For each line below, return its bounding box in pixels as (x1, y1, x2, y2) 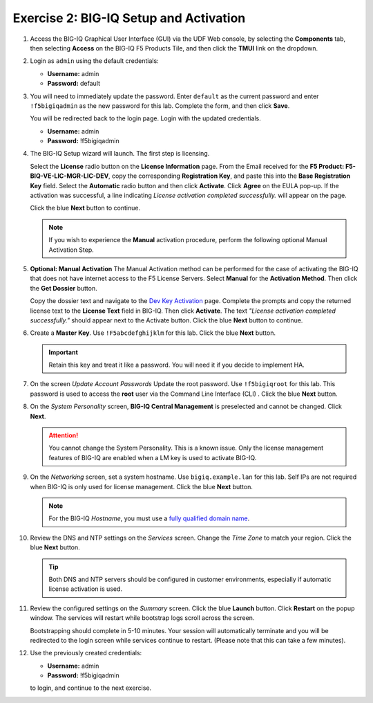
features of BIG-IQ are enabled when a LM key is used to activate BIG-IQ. (48, 453, 257, 462)
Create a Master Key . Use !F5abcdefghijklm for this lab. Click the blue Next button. (30, 329, 276, 337)
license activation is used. (48, 585, 122, 593)
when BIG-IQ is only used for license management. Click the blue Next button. (30, 482, 254, 491)
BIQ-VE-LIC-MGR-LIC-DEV (30, 172, 109, 180)
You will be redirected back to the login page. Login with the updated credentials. (30, 114, 262, 122)
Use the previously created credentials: (30, 649, 142, 657)
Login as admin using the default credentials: (30, 57, 159, 65)
